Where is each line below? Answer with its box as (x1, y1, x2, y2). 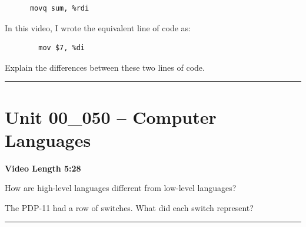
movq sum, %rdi (29, 4, 89, 12)
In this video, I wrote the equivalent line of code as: (5, 21, 191, 34)
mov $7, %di (38, 44, 85, 52)
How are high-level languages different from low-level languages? (5, 182, 237, 194)
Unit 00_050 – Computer (5, 104, 217, 129)
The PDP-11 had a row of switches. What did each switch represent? (5, 201, 254, 213)
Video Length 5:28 (5, 162, 81, 174)
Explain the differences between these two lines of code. (5, 61, 205, 73)
